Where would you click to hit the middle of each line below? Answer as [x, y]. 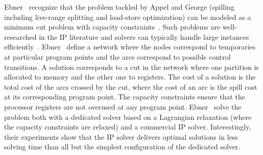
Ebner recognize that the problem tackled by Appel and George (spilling [119, 7]
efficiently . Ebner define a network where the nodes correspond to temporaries [130, 47]
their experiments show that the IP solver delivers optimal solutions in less [121, 136]
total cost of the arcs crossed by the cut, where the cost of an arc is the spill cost [131, 86]
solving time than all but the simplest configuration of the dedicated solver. [122, 147]
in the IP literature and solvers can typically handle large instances [144, 36]
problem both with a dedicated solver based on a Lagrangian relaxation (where [128, 117]
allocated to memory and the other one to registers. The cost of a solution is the [130, 77]
